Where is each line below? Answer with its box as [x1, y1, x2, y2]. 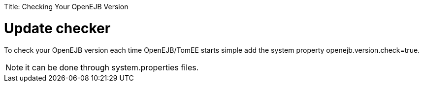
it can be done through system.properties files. [25, 62, 199, 72]
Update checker [4, 20, 111, 37]
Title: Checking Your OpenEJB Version [4, 2, 129, 11]
